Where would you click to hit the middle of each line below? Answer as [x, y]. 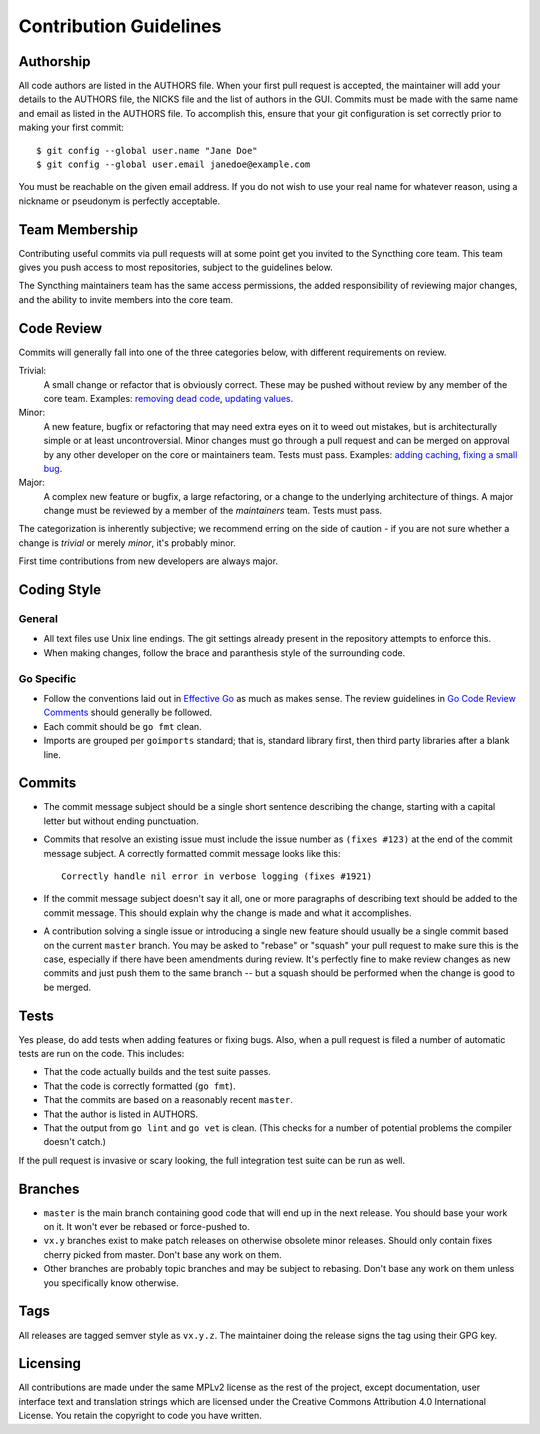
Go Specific [47, 678]
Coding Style [60, 590]
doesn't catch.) [75, 1142]
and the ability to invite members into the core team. [126, 299]
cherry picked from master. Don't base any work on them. [162, 1254]
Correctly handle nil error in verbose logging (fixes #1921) [217, 876]
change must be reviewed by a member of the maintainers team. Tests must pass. [213, 511]
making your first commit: [71, 127]
